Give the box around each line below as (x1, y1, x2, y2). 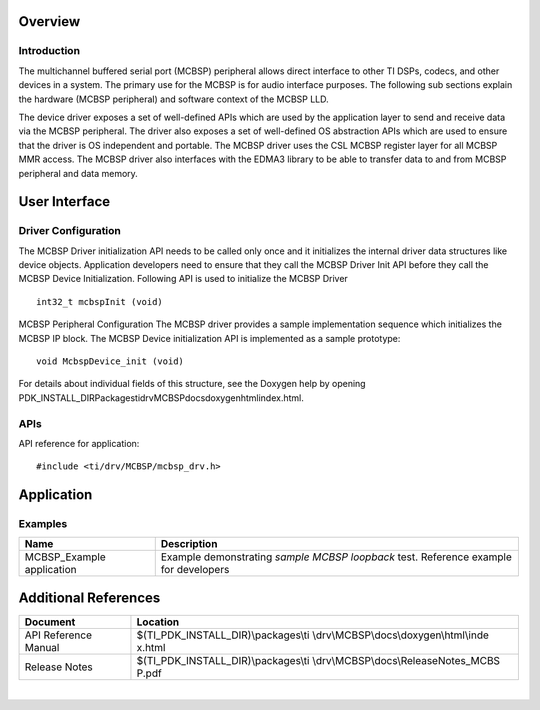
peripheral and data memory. (18, 167, 139, 179)
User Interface (18, 193, 111, 210)
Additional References (18, 589, 161, 606)
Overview (18, 13, 81, 30)
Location (136, 615, 180, 629)
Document (24, 615, 76, 629)
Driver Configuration (18, 224, 122, 238)
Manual (24, 640, 60, 654)
